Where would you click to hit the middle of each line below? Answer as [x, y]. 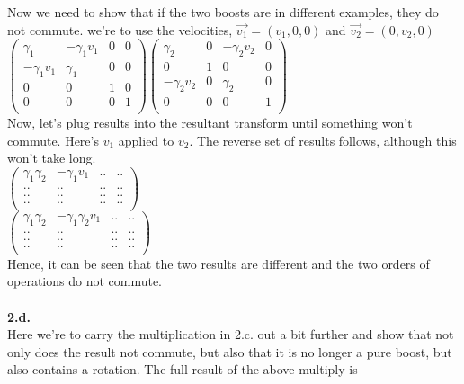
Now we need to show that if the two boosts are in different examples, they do [223, 12]
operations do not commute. [85, 281]
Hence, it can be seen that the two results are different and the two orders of [219, 263]
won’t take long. [52, 158]
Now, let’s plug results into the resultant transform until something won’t [210, 122]
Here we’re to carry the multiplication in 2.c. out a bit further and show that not [231, 334]
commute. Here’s [53, 140]
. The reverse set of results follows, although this [323, 140]
